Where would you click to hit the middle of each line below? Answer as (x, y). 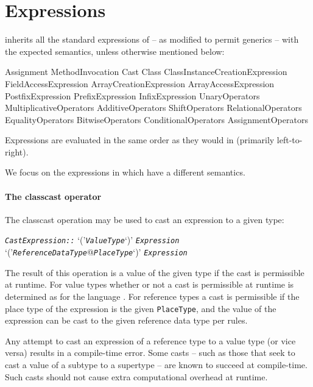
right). (17, 151)
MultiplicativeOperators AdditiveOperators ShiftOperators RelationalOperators (153, 108)
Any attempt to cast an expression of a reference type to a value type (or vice (150, 340)
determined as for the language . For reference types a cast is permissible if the (152, 296)
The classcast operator (53, 196)
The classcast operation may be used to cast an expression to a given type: (145, 219)
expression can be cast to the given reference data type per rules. (126, 320)
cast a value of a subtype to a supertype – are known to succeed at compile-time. (156, 364)
